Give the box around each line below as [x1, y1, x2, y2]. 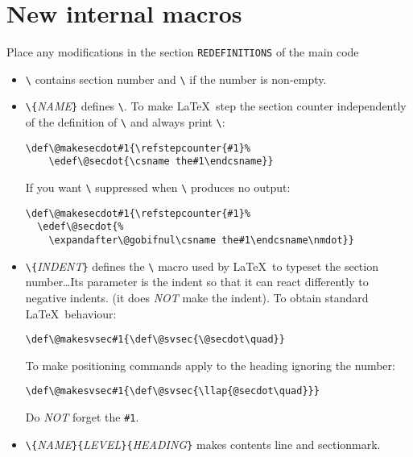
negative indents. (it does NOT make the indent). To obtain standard [25, 289, 369, 305]
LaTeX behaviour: [25, 305, 117, 322]
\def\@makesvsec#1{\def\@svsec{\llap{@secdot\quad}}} [25, 385, 320, 397]
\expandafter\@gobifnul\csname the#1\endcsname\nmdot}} [48, 235, 354, 247]
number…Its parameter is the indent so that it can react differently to [25, 273, 369, 290]
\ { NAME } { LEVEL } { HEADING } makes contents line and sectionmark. [25, 435, 381, 452]
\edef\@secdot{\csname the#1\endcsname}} [48, 156, 274, 168]
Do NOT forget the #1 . [25, 409, 139, 426]
